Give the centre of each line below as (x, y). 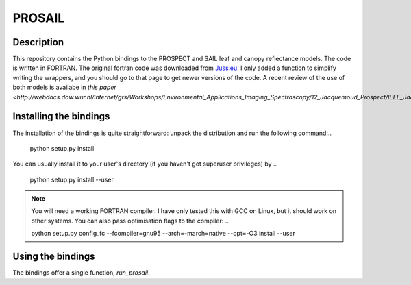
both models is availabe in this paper (64, 87)
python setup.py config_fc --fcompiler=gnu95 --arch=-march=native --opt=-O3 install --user (163, 234)
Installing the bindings (61, 116)
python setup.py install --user (72, 179)
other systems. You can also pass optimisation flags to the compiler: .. (130, 221)
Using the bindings (54, 257)
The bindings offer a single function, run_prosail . (81, 273)
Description (38, 42)
